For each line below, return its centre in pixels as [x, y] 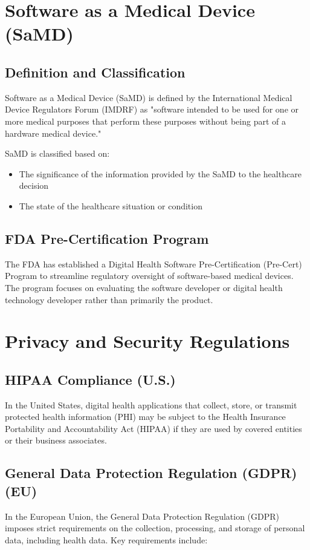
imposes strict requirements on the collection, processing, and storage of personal [155, 528]
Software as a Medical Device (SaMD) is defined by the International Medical [149, 97]
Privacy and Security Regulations [147, 341]
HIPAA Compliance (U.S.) [90, 379]
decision [34, 185]
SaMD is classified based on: [57, 153]
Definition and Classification [95, 72]
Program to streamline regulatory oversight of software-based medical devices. [149, 276]
